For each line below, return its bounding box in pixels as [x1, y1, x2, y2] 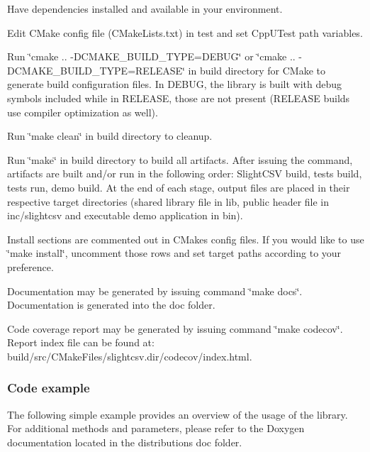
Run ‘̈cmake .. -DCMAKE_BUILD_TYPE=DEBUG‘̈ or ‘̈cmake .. [7, 49, 296, 64]
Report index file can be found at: [7, 335, 155, 350]
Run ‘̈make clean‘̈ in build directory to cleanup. [7, 128, 213, 143]
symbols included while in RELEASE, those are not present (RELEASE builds [7, 90, 350, 105]
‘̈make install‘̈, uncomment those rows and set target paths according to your [7, 246, 342, 260]
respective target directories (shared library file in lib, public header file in [7, 194, 330, 209]
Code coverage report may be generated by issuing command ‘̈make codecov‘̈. [7, 321, 343, 336]
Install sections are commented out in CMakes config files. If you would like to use [7, 231, 364, 246]
